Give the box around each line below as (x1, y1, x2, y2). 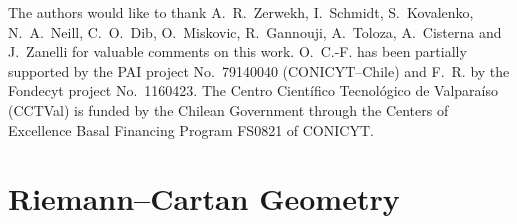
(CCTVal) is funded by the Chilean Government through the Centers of (8, 99, 449, 120)
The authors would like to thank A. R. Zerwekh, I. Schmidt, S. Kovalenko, (8, 2, 474, 22)
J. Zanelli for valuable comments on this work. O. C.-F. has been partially (8, 41, 467, 62)
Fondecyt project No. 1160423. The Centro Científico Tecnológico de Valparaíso (8, 80, 498, 101)
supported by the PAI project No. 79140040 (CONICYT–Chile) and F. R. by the (8, 60, 510, 81)
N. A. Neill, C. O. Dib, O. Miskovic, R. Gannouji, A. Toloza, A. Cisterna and (8, 21, 502, 42)
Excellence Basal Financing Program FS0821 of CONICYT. (8, 119, 374, 140)
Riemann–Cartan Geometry (8, 178, 400, 219)
